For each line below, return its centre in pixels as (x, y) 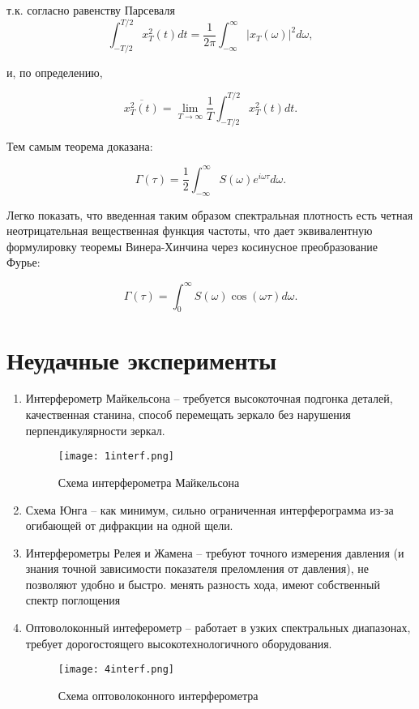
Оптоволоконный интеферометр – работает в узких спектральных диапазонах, (218, 628)
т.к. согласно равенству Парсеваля (91, 10)
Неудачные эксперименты (142, 359)
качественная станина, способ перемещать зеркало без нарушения (188, 414)
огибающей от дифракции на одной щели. (129, 525)
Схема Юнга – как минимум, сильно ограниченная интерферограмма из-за (209, 509)
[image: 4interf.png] (116, 670)
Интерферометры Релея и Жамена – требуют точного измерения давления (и (215, 552)
